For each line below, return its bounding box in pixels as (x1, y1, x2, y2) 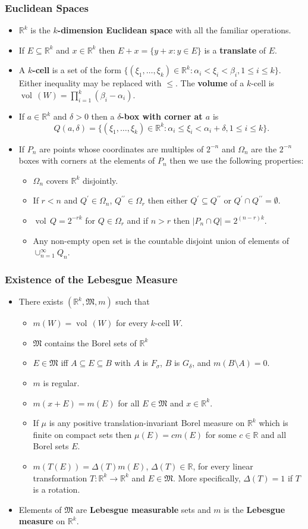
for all (118, 396, 140, 409)
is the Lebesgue (224, 503, 285, 515)
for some (205, 428, 237, 440)
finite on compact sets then (33, 428, 132, 440)
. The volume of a (175, 77, 244, 89)
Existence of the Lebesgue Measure (5, 271, 178, 286)
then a (91, 110, 115, 122)
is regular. (43, 376, 80, 389)
